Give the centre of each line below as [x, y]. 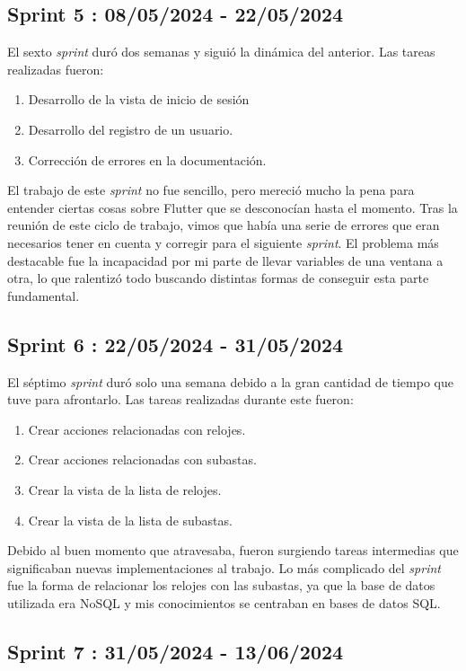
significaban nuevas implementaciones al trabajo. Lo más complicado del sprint [224, 567]
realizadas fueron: [56, 69]
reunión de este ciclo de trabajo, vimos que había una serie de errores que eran [224, 225]
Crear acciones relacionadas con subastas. [142, 459]
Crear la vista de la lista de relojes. [125, 489]
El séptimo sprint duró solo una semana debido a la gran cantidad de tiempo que [230, 381]
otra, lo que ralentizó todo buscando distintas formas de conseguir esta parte [218, 278]
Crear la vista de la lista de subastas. [130, 520]
